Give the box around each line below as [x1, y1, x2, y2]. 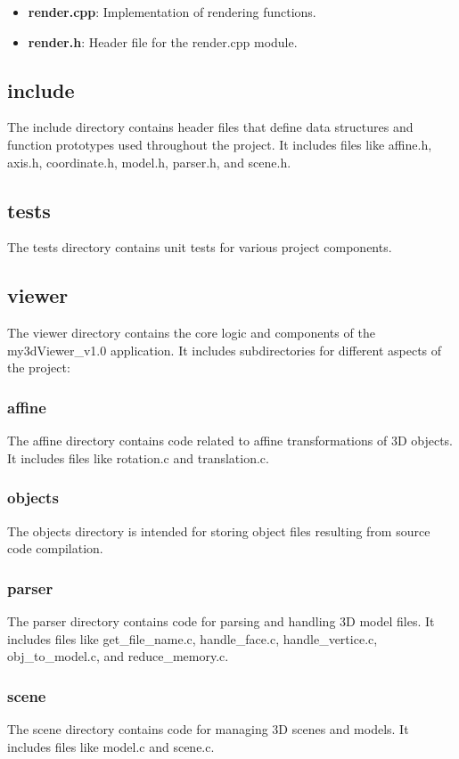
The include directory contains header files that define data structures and [7, 118, 414, 136]
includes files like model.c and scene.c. [7, 737, 215, 755]
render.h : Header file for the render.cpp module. [28, 32, 298, 51]
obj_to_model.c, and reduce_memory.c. [7, 647, 229, 665]
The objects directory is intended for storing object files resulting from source [7, 521, 430, 540]
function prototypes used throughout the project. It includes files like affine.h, [7, 135, 432, 153]
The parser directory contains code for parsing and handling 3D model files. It [7, 611, 435, 630]
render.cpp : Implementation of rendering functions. [28, 3, 316, 20]
